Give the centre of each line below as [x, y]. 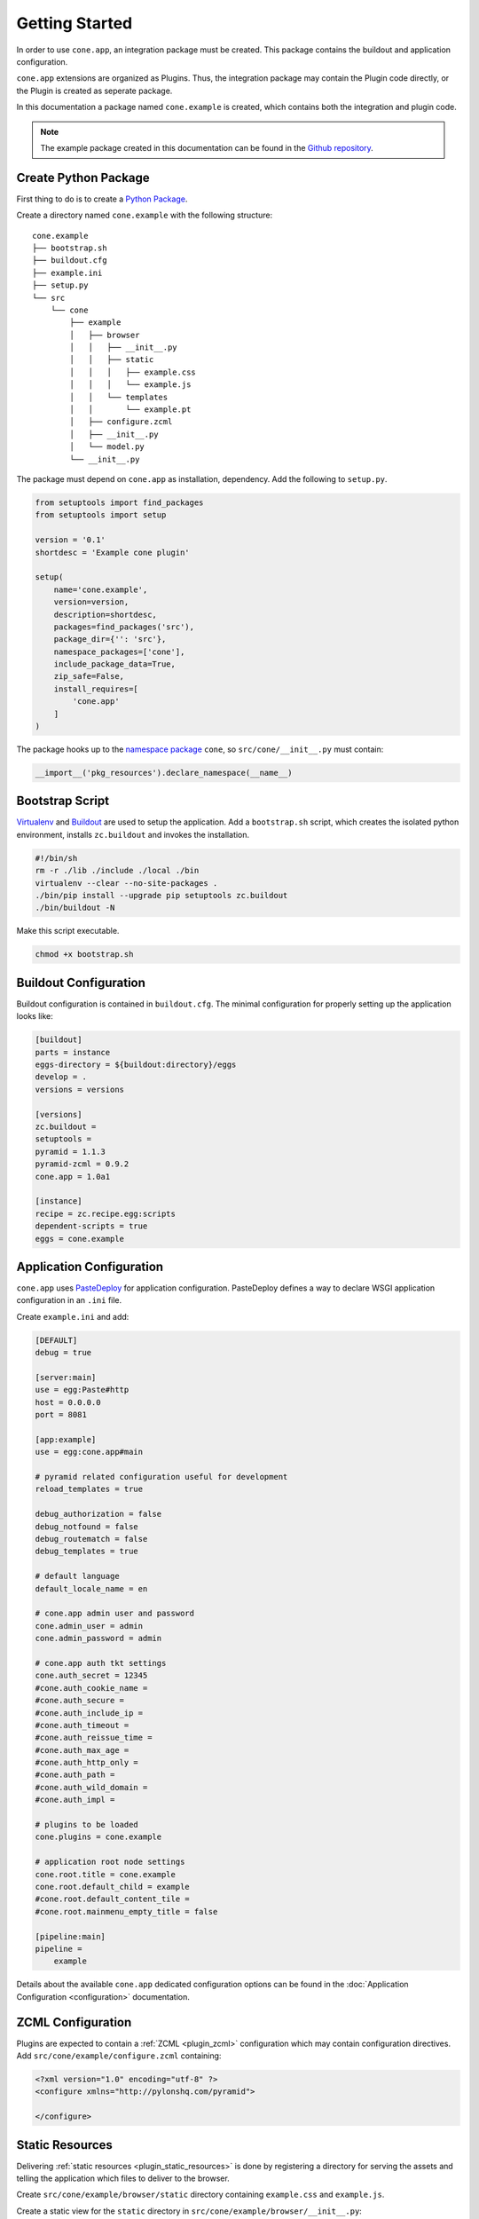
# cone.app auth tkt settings [101, 1663]
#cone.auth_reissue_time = [94, 1738]
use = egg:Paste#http [82, 1390]
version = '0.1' [71, 540]
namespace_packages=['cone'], [119, 651]
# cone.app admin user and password [115, 1614]
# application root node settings [110, 1862]
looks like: [35, 1016]
